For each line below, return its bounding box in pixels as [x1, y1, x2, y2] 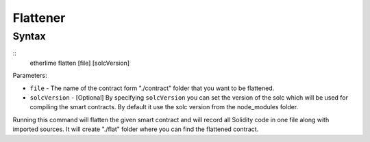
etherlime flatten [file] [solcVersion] [29, 59, 130, 67]
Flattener [12, 10, 66, 25]
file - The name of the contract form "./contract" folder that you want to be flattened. [29, 84, 275, 92]
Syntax [12, 30, 46, 42]
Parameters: [12, 72, 47, 80]
